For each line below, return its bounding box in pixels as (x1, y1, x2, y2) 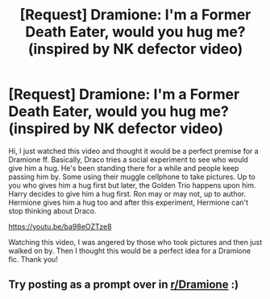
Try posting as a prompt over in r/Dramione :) (8, 278, 239, 292)
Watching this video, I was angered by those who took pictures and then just (8, 237, 263, 247)
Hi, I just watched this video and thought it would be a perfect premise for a (8, 146, 260, 156)
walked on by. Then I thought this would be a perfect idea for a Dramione (8, 246, 251, 255)
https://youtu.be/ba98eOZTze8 (8, 222, 112, 231)
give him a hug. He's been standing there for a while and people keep (8, 163, 239, 172)
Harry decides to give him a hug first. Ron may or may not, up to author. (8, 189, 247, 198)
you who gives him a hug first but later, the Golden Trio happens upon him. (8, 180, 256, 190)
